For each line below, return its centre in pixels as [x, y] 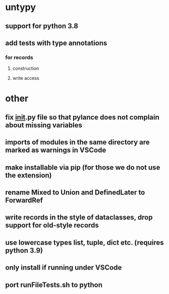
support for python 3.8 [42, 26]
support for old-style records [52, 226]
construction [26, 68]
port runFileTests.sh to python [54, 285]
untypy [21, 7]
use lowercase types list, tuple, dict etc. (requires [84, 242]
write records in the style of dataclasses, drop [79, 217]
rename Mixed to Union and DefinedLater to [75, 193]
